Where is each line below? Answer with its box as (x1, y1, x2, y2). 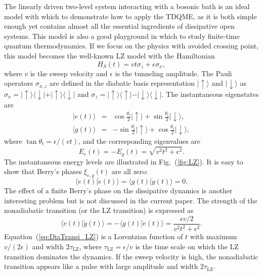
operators (4, 78, 33, 88)
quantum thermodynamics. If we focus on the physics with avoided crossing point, (4, 40, 258, 51)
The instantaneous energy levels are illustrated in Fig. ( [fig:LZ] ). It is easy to (4, 156, 243, 167)
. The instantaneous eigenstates (161, 88, 259, 99)
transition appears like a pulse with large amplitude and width (4, 261, 198, 271)
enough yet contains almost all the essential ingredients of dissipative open (4, 21, 235, 31)
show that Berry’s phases (4, 166, 82, 177)
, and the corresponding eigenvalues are (78, 135, 201, 146)
